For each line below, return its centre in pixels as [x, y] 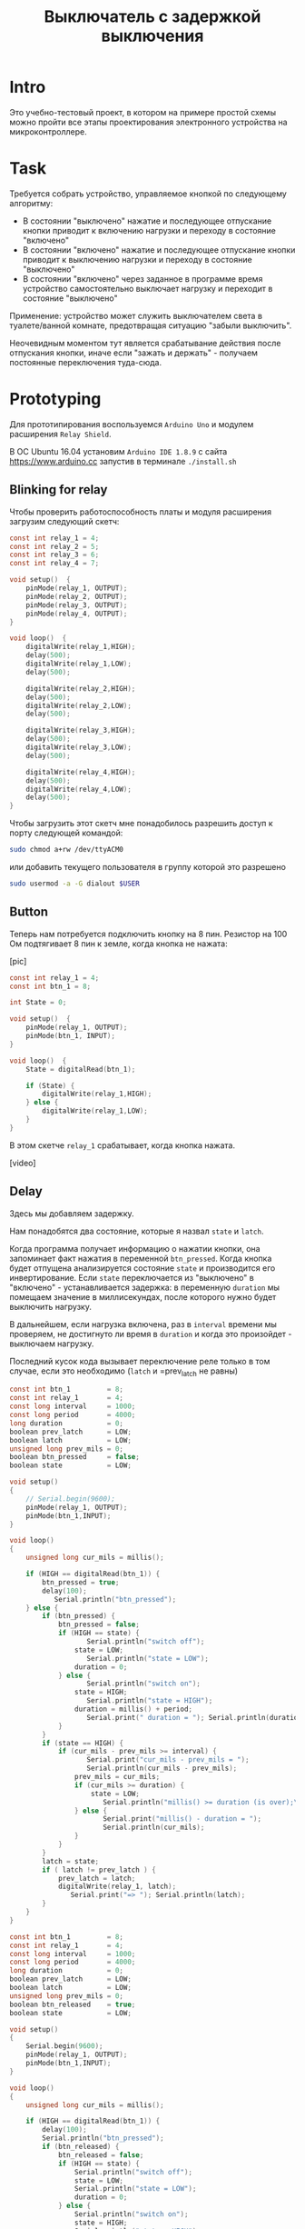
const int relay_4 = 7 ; [54, 564]
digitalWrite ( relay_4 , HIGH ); [81, 772]
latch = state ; [71, 1861]
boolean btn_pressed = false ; [75, 1457]
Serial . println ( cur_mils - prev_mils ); [162, 1769]
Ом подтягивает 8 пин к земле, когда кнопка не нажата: [119, 944]
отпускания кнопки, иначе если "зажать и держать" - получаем [134, 353]
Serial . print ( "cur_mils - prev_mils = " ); [168, 1760]
